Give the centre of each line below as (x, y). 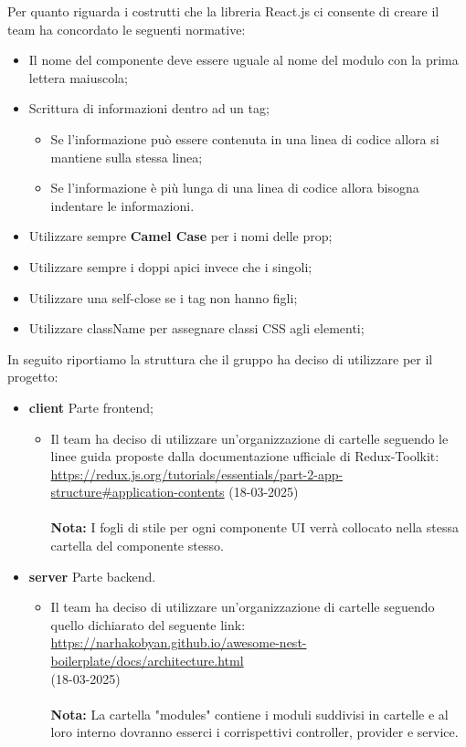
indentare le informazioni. (122, 205)
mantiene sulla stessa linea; (127, 157)
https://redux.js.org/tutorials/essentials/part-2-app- (197, 473)
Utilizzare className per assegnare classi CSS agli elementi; (196, 328)
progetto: (33, 377)
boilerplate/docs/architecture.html (147, 661)
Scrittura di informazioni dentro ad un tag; (149, 108)
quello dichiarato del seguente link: (148, 624)
